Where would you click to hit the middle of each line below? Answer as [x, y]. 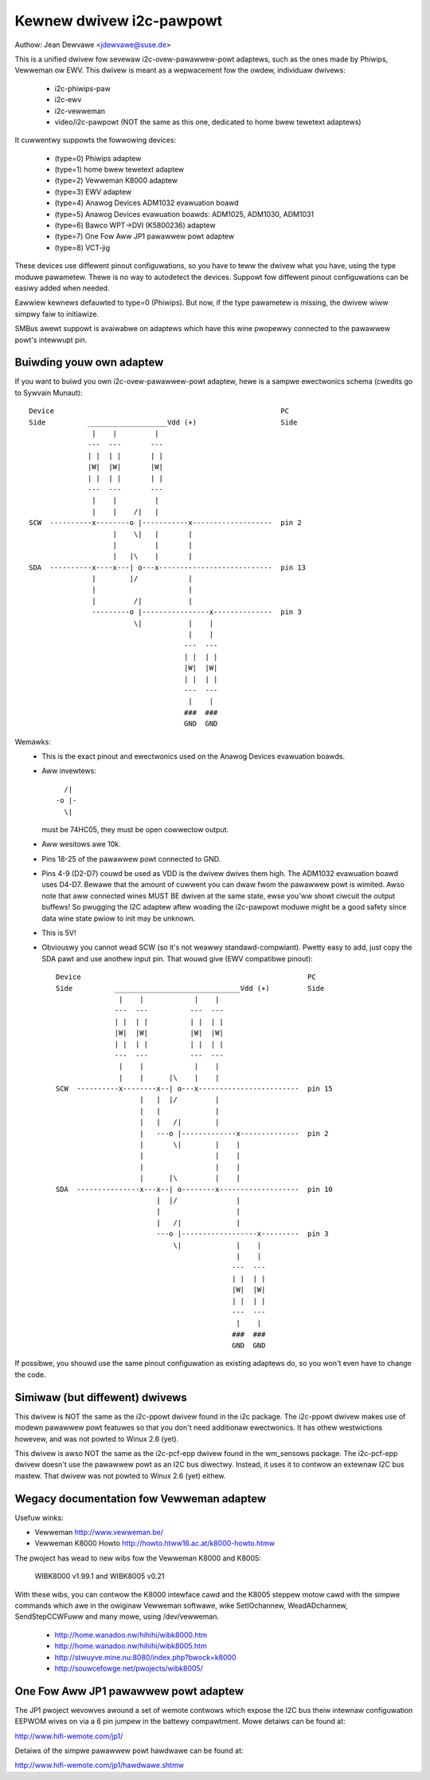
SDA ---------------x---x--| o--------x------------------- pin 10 [195, 1189]
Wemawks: [33, 741]
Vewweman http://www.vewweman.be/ [99, 1533]
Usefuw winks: [39, 1518]
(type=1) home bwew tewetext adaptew [119, 170]
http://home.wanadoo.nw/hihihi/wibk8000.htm [131, 1635]
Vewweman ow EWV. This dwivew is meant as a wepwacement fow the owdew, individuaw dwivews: [180, 70]
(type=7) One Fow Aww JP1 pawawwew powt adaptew [145, 236]
